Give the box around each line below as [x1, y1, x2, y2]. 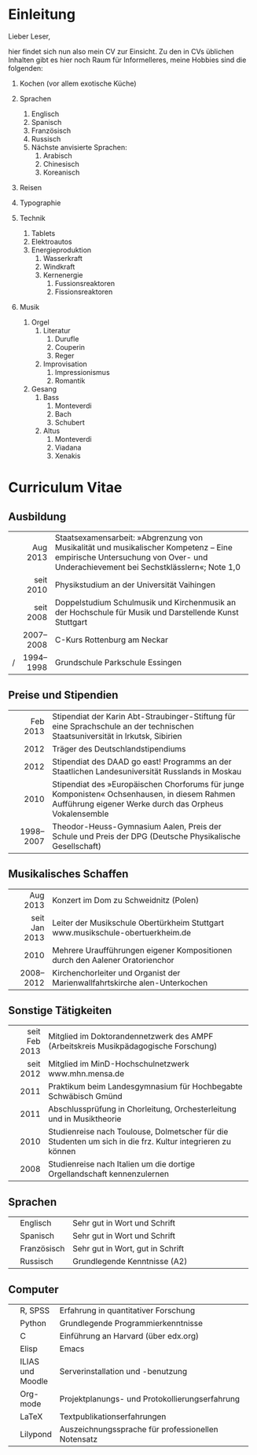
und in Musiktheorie [48, 1114, 122, 1125]
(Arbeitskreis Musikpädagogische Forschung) [48, 1041, 218, 1052]
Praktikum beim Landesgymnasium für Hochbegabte [48, 1081, 243, 1092]
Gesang [31, 384, 57, 394]
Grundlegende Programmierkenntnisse [59, 1318, 203, 1328]
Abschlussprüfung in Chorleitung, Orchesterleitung [48, 1104, 237, 1115]
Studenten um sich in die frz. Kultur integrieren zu [48, 1136, 232, 1147]
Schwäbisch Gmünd [48, 1091, 123, 1102]
